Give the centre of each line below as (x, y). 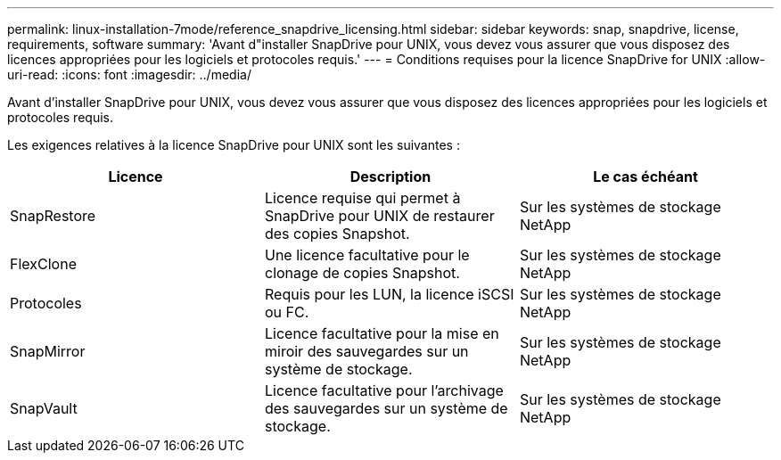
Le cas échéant (645, 177)
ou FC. (287, 312)
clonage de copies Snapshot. (362, 273)
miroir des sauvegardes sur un (366, 351)
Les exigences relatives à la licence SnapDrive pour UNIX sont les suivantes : (234, 145)
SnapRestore (53, 216)
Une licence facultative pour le (367, 255)
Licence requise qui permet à (362, 198)
